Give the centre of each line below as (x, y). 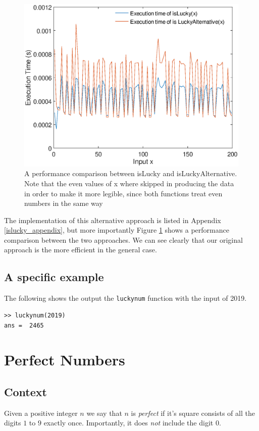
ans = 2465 (24, 325)
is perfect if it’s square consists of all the (193, 413)
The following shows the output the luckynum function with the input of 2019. (125, 298)
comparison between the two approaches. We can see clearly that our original (123, 239)
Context (25, 391)
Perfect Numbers (65, 360)
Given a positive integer (41, 413)
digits (13, 423)
